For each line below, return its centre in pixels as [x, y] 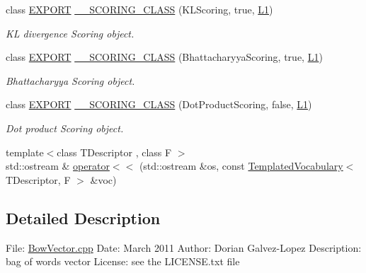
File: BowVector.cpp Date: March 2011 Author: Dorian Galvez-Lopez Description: [184, 247]
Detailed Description [83, 217]
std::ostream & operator [58, 166]
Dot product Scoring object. [65, 128]
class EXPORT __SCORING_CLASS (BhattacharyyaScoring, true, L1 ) [164, 57]
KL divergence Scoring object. [70, 33]
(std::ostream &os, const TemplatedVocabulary [241, 166]
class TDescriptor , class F [114, 152]
